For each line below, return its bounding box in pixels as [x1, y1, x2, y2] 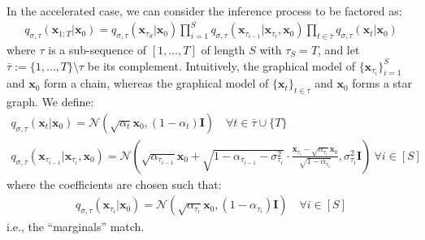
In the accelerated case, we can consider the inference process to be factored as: [7, 2, 402, 19]
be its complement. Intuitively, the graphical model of [87, 57, 355, 74]
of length [201, 41, 245, 58]
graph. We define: [7, 93, 94, 110]
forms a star [352, 75, 413, 92]
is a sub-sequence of [48, 41, 147, 58]
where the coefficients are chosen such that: [7, 175, 222, 192]
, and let [318, 41, 360, 58]
